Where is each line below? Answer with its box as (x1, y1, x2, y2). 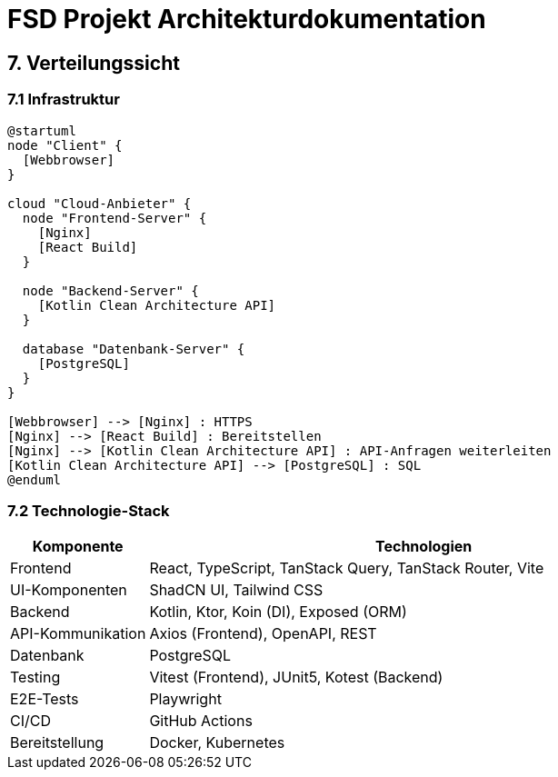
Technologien (375, 537, 473, 556)
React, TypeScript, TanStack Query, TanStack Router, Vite (149, 559, 544, 578)
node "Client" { (7, 137, 123, 153)
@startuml (7, 123, 76, 138)
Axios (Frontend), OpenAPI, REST (149, 624, 377, 643)
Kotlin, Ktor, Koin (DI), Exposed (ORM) (149, 603, 407, 622)
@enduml (7, 472, 62, 487)
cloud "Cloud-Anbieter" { (7, 195, 192, 211)
